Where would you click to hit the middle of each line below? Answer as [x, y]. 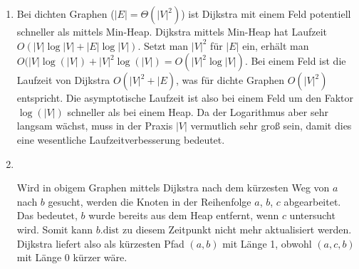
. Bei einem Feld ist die [295, 61]
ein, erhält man [276, 45]
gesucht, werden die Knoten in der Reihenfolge [150, 201]
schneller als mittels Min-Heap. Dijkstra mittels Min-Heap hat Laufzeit [172, 31]
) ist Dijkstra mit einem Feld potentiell [266, 14]
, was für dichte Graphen [230, 80]
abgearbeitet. [312, 201]
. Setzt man [163, 45]
